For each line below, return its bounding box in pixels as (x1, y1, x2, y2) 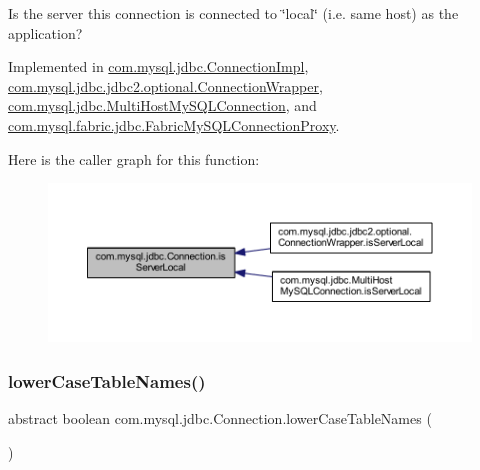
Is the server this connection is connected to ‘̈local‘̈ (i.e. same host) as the (8, 3, 459, 23)
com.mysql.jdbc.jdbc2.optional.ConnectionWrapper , (8, 75, 323, 96)
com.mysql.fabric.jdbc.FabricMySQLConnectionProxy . (8, 114, 340, 135)
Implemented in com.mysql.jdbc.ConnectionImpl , (8, 56, 309, 77)
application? (8, 22, 83, 43)
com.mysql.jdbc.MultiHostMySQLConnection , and (8, 95, 317, 116)
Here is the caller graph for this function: (8, 148, 260, 169)
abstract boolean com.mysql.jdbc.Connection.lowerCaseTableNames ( (8, 408, 432, 429)
